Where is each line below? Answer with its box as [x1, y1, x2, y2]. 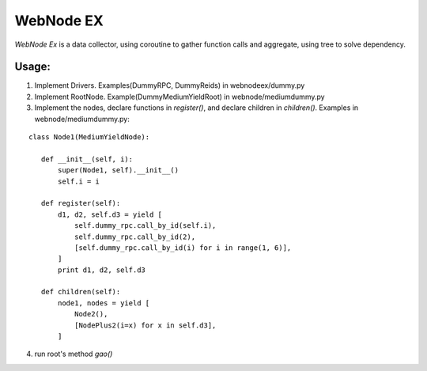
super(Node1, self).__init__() [58, 166, 179, 175]
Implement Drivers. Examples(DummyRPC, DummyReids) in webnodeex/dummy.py [34, 81, 305, 90]
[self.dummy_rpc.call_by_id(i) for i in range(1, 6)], [74, 243, 292, 252]
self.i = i [58, 176, 100, 186]
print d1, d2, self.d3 [58, 265, 146, 274]
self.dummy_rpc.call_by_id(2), [74, 232, 196, 241]
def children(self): [40, 287, 121, 297]
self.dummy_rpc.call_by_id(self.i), [74, 221, 217, 230]
